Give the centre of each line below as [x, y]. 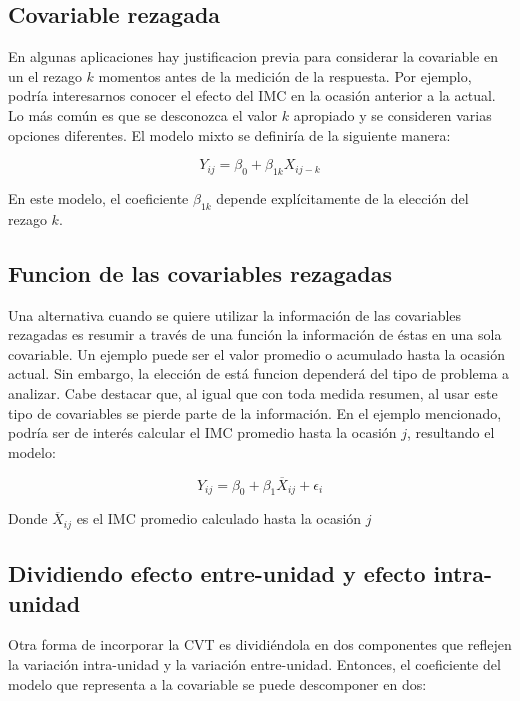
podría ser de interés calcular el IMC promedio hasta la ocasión [202, 432]
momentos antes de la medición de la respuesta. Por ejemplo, [285, 75]
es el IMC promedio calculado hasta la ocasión [219, 518]
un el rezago [45, 75]
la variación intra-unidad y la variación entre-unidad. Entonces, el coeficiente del [254, 663]
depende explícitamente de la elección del [342, 197]
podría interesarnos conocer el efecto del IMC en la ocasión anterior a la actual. [252, 95]
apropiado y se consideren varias [392, 114]
